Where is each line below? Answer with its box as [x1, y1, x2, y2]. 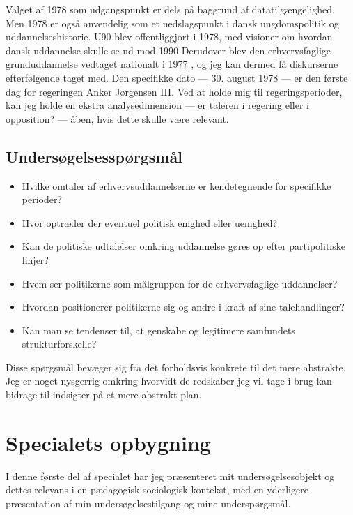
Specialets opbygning [6, 428, 211, 456]
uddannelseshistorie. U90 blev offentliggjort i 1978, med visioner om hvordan [6, 29, 333, 44]
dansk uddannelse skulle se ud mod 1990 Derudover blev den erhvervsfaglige [6, 43, 331, 57]
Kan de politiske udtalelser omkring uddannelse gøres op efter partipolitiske [22, 239, 345, 253]
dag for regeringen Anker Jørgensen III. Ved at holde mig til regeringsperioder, [6, 84, 343, 98]
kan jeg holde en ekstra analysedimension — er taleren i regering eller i [6, 98, 310, 112]
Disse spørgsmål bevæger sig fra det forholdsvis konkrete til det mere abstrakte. [6, 359, 346, 374]
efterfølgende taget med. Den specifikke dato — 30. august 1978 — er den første [6, 70, 348, 84]
